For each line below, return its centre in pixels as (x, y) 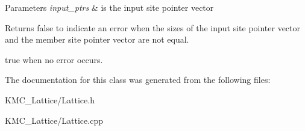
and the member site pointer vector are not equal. (97, 39)
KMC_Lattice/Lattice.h (50, 99)
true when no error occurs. (54, 59)
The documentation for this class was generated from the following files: (138, 80)
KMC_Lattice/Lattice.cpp (54, 120)
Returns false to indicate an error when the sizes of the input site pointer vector (153, 27)
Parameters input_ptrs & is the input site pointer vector (109, 7)
